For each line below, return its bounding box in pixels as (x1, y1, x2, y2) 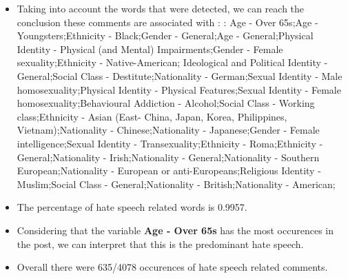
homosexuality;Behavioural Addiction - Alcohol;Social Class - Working (17, 96, 315, 110)
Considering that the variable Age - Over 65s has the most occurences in (17, 223, 334, 237)
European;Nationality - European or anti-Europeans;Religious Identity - (17, 163, 321, 178)
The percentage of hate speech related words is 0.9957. (17, 200, 247, 214)
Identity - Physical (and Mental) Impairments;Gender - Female (17, 41, 283, 56)
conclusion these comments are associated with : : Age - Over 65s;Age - (17, 14, 318, 29)
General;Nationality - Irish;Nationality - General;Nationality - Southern (17, 149, 320, 164)
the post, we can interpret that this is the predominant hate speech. (17, 236, 304, 251)
